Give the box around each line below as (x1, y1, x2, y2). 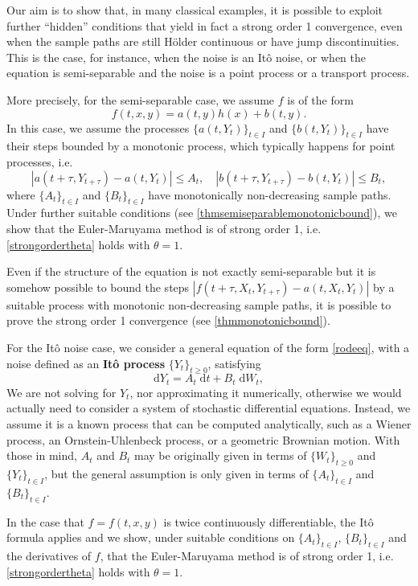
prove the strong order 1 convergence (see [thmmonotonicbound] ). (6, 312, 330, 329)
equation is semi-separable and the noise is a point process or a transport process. (6, 64, 410, 81)
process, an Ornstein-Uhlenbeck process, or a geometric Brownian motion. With (6, 431, 400, 448)
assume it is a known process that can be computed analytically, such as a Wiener (6, 415, 412, 432)
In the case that (6, 513, 84, 530)
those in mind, (6, 447, 77, 464)
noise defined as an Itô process (6, 354, 166, 371)
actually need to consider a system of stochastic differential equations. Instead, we (6, 400, 411, 416)
